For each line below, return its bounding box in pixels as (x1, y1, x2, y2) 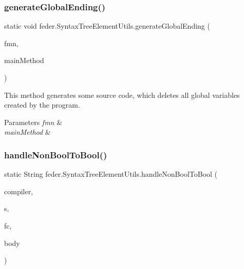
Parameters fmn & (4, 116, 63, 127)
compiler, (4, 185, 33, 196)
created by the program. (4, 99, 80, 110)
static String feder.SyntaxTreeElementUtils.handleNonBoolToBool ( (4, 169, 218, 179)
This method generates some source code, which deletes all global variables (4, 89, 240, 100)
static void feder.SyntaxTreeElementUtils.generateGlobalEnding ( (4, 20, 210, 31)
